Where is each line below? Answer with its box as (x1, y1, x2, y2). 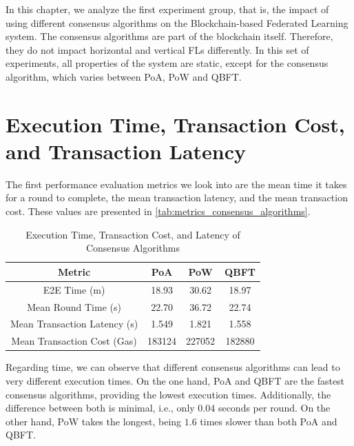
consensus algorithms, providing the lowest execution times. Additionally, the (6, 387, 331, 401)
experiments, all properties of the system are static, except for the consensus (6, 56, 329, 70)
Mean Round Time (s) (27, 299, 121, 314)
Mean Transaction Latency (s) (10, 316, 138, 331)
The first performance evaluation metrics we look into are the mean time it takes (6, 176, 347, 191)
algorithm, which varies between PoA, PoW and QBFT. (6, 69, 242, 83)
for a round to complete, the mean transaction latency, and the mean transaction (6, 190, 348, 205)
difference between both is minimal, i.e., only (6, 401, 195, 415)
